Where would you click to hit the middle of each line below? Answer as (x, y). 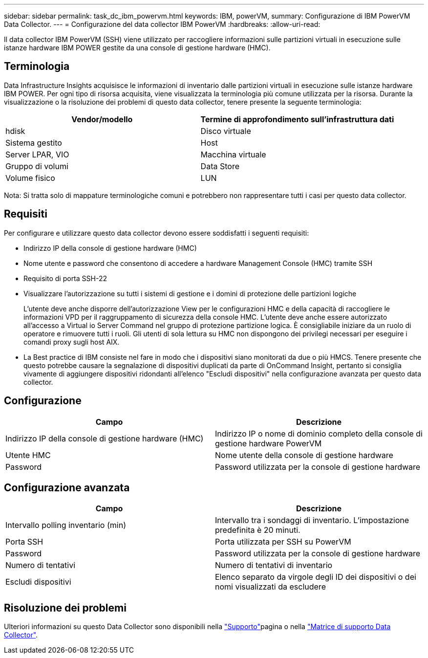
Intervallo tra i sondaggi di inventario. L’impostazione (312, 520)
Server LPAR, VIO (37, 154)
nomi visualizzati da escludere (270, 587)
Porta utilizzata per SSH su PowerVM (283, 542)
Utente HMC (28, 455)
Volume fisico (30, 178)
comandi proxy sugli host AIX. (72, 342)
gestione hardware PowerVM (268, 443)
